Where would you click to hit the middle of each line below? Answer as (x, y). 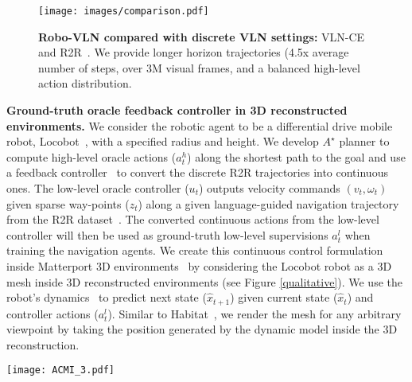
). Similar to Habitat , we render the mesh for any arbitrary (255, 313)
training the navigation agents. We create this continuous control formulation (195, 250)
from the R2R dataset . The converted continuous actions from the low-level (193, 219)
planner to (364, 141)
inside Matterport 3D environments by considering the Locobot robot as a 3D (199, 265)
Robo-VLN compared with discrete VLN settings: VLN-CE (202, 36)
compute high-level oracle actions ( (91, 156)
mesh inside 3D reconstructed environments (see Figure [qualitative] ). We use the (204, 281)
